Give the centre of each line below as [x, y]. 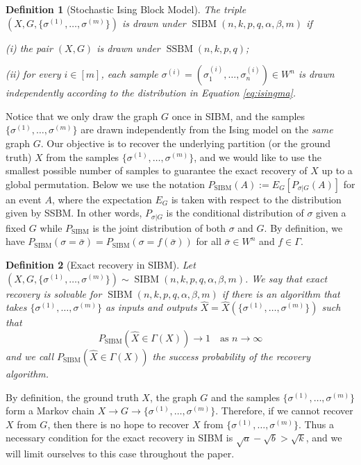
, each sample [129, 74]
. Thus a [316, 424]
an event [24, 199]
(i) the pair [29, 48]
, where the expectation [102, 199]
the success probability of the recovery [232, 356]
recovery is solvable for [54, 293]
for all [209, 241]
